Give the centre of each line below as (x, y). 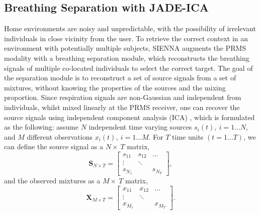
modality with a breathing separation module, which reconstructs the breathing (127, 58)
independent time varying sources (140, 127)
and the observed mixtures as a (52, 181)
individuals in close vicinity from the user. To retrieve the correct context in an (126, 38)
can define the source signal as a (54, 146)
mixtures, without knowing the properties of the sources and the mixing (115, 87)
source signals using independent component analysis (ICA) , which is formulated (129, 117)
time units (188, 136)
